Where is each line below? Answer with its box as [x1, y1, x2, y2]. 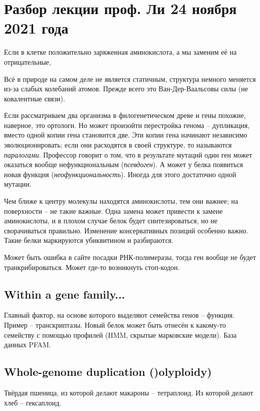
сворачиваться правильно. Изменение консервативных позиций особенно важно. [4, 225, 248, 235]
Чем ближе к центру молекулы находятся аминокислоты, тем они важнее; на [4, 196, 238, 206]
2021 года [4, 18, 69, 38]
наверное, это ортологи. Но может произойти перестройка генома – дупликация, [4, 119, 250, 130]
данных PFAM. [4, 339, 51, 350]
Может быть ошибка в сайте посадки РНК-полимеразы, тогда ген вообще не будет [4, 252, 256, 262]
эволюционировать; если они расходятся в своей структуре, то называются [4, 140, 232, 150]
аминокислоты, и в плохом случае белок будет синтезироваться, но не [4, 215, 218, 226]
